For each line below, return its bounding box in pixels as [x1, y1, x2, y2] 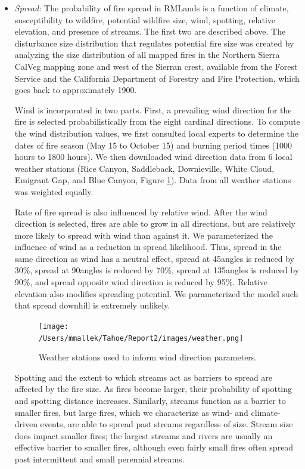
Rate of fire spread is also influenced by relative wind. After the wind [14, 205, 267, 218]
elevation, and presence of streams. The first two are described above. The [14, 25, 286, 38]
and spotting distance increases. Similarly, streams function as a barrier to [14, 394, 286, 406]
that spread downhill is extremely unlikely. [14, 299, 170, 311]
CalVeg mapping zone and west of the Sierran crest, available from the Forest [14, 60, 298, 72]
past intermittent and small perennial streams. [14, 452, 185, 465]
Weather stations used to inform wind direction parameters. [38, 351, 257, 363]
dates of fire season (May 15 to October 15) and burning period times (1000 [14, 138, 292, 151]
